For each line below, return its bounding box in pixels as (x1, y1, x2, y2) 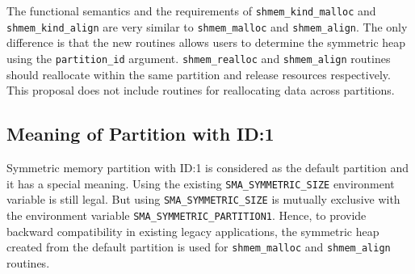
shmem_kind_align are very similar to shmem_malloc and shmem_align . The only (6, 18, 408, 35)
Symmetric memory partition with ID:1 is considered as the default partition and (6, 158, 409, 175)
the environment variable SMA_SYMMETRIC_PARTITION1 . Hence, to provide (6, 206, 367, 223)
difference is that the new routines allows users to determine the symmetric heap (6, 34, 406, 51)
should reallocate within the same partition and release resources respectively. (6, 65, 391, 82)
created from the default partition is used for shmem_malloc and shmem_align (6, 238, 391, 255)
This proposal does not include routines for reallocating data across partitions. (6, 82, 395, 99)
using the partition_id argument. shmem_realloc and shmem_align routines (6, 49, 391, 66)
